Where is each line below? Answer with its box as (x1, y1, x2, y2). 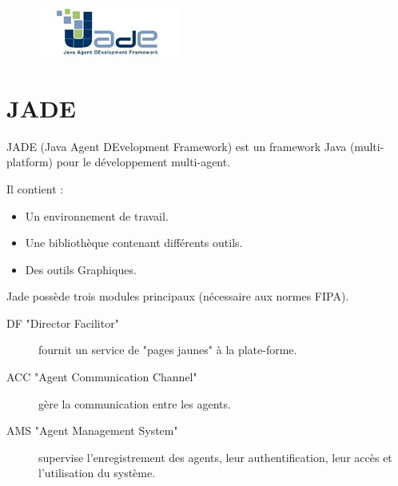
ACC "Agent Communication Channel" (6, 368, 197, 385)
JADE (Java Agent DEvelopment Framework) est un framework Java (6, 137, 347, 154)
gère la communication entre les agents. (38, 395, 231, 412)
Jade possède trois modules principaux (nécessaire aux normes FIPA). (6, 288, 349, 305)
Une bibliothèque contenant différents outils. (25, 234, 243, 251)
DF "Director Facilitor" (6, 314, 119, 331)
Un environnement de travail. (25, 207, 169, 224)
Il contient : (6, 180, 64, 197)
